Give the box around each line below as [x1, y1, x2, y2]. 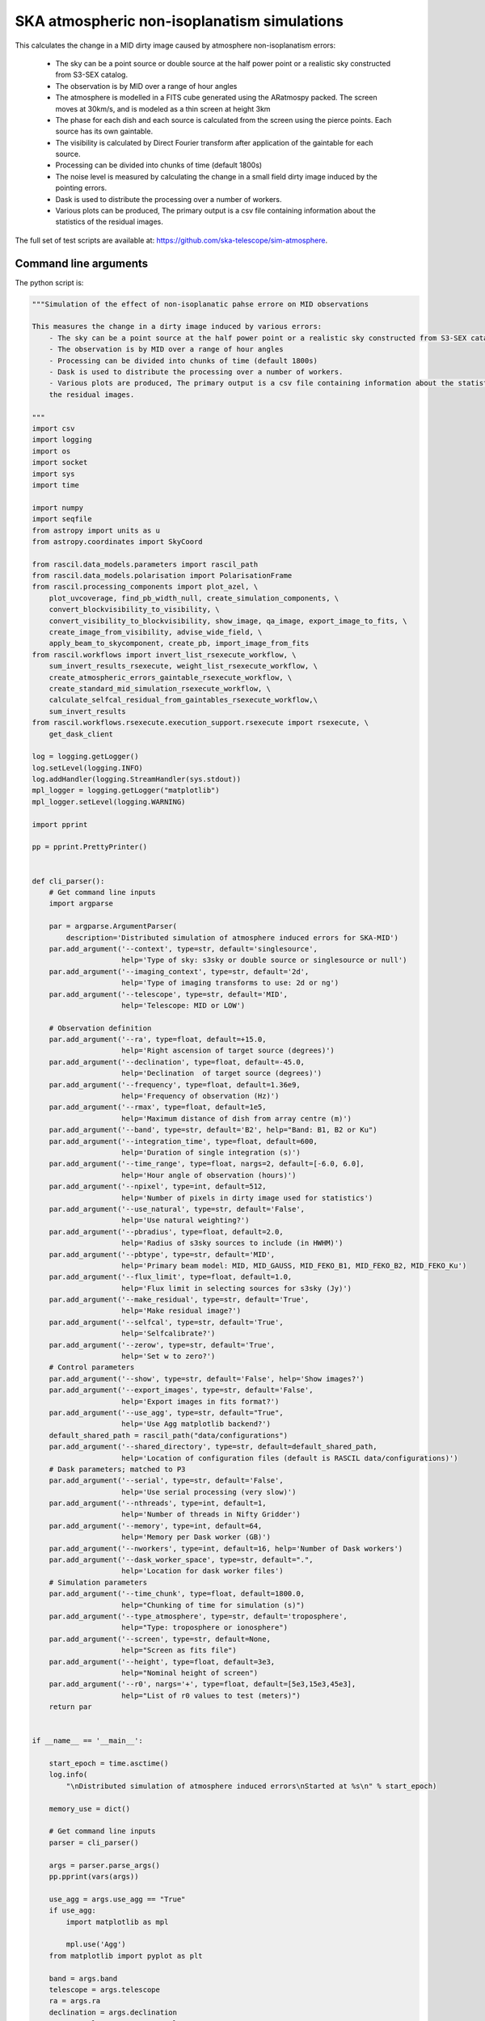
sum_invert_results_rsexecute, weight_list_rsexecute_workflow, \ [48, 661, 318, 671]
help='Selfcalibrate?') [121, 1329, 216, 1338]
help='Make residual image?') [121, 1306, 242, 1315]
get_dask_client [48, 729, 113, 739]
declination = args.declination [48, 2007, 178, 2017]
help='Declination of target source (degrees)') [121, 1069, 323, 1078]
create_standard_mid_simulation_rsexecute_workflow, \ [48, 684, 271, 693]
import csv [32, 424, 75, 432]
